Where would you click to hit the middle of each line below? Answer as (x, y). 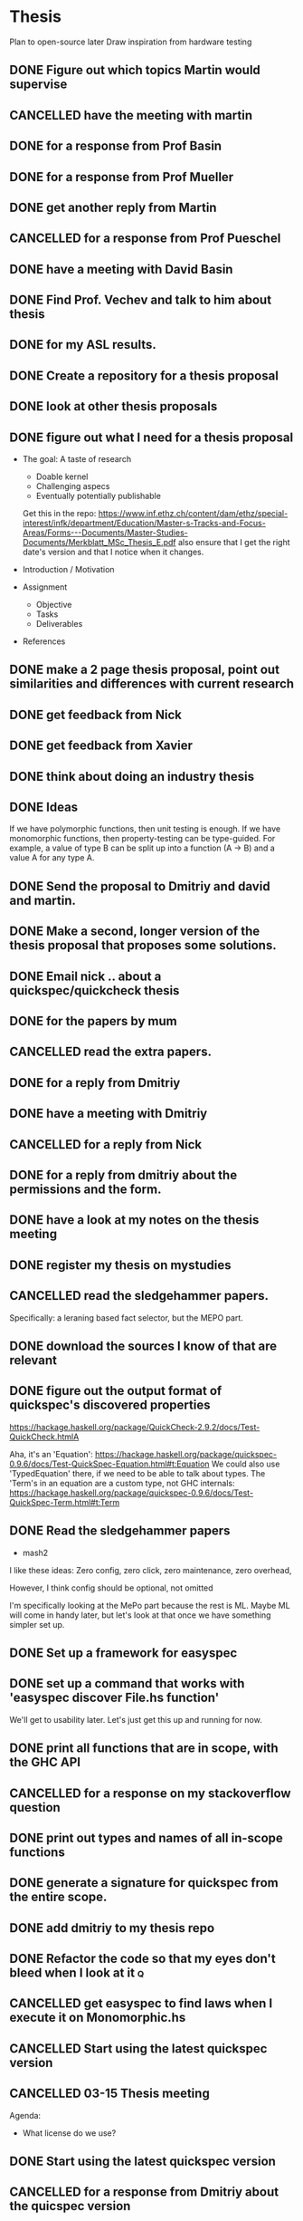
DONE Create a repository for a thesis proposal (144, 375)
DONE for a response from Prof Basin (116, 146)
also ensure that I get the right (234, 543)
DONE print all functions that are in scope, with (144, 1749)
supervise (38, 85)
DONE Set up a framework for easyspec (123, 1653)
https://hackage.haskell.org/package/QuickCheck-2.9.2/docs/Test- (135, 1427)
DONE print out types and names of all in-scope (146, 1837)
